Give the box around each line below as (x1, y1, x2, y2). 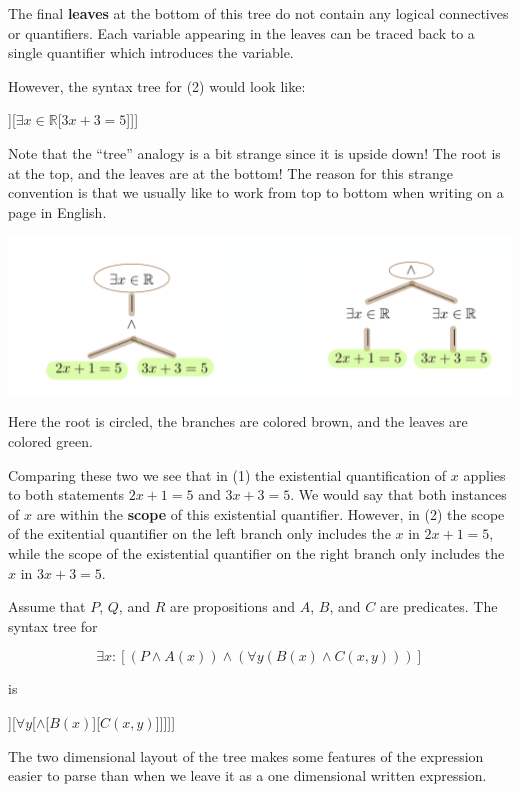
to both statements (8, 484, 125, 505)
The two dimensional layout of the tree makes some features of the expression (8, 745, 484, 766)
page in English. (8, 201, 107, 222)
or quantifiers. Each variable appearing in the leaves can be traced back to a (8, 22, 475, 43)
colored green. (8, 431, 93, 452)
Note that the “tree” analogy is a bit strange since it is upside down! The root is (8, 142, 501, 163)
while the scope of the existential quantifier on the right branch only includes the (8, 543, 505, 563)
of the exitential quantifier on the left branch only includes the (8, 523, 391, 544)
